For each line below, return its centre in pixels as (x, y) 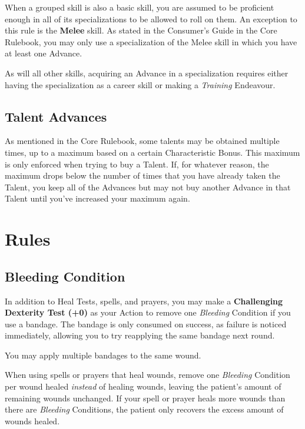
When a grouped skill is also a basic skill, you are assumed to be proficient (140, 7)
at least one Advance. (44, 53)
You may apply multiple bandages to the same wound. (103, 355)
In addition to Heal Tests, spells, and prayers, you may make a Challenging (144, 301)
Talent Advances (56, 116)
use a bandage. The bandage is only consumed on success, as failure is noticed (146, 324)
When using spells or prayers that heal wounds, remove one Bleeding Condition (147, 375)
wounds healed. (32, 420)
